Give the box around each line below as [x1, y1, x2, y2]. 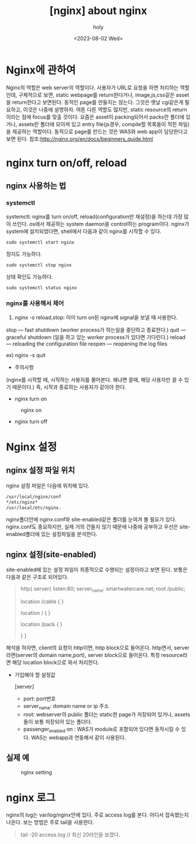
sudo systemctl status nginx [6, 284, 77, 291]
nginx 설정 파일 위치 [6, 465, 75, 476]
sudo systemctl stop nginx [6, 262, 72, 268]
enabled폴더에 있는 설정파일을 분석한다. [6, 531, 98, 538]
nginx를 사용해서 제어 [6, 299, 64, 307]
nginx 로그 [6, 791, 56, 804]
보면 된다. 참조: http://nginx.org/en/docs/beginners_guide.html [6, 135, 153, 142]
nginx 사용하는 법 [6, 181, 66, 191]
